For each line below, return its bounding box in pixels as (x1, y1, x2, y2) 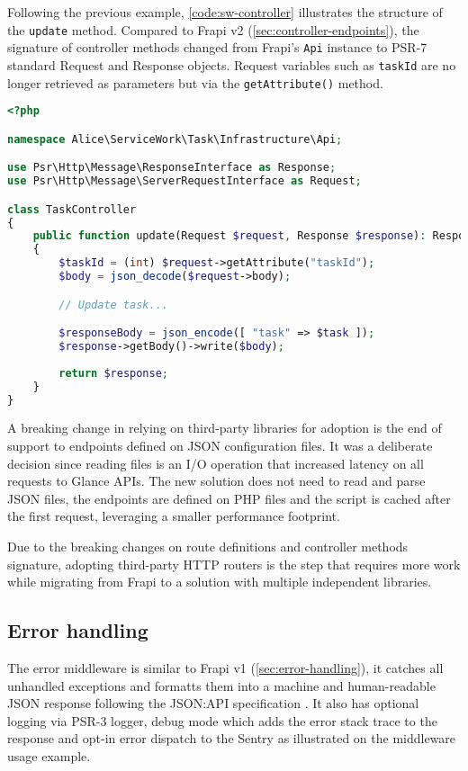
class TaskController (7, 202, 137, 216)
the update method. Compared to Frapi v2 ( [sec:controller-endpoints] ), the (7, 20, 419, 39)
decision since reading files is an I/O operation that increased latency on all (7, 453, 424, 472)
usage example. (7, 746, 91, 765)
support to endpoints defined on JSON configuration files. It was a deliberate (7, 435, 433, 454)
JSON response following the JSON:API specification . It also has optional (7, 694, 419, 713)
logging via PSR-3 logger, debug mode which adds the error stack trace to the (7, 711, 437, 730)
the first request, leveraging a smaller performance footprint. (7, 507, 340, 525)
